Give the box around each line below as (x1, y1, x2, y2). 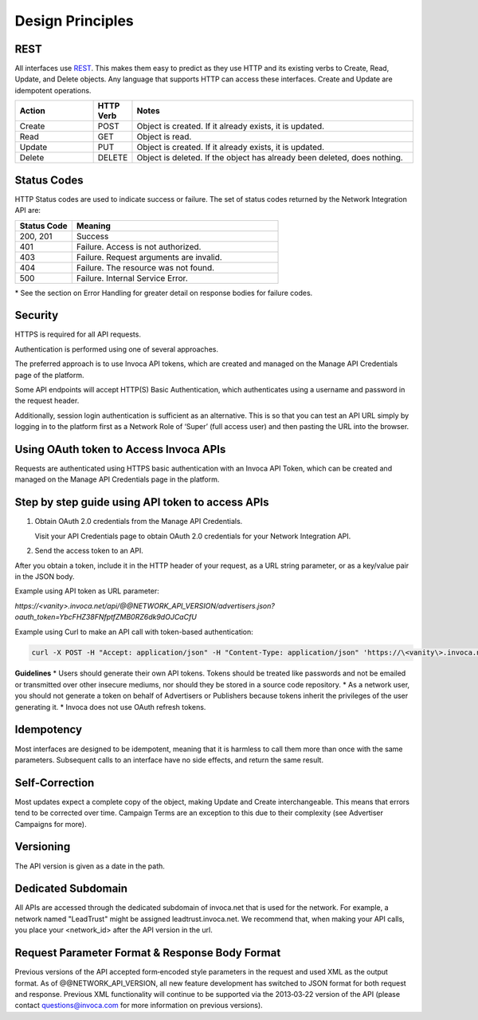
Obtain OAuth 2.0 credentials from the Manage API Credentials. (34, 517, 243, 526)
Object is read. (136, 132, 192, 143)
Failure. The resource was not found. (76, 262, 215, 273)
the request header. (14, 396, 80, 406)
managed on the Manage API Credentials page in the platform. (14, 475, 220, 484)
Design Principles (14, 12, 135, 30)
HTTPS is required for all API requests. (14, 329, 141, 339)
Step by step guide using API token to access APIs (14, 495, 269, 510)
